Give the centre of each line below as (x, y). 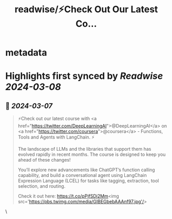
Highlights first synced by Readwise (84, 76)
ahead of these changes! (44, 160)
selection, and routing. (42, 186)
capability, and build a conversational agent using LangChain (82, 175)
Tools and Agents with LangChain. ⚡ (56, 137)
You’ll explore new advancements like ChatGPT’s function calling (86, 170)
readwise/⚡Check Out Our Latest (86, 9)
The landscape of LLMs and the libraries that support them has (84, 149)
